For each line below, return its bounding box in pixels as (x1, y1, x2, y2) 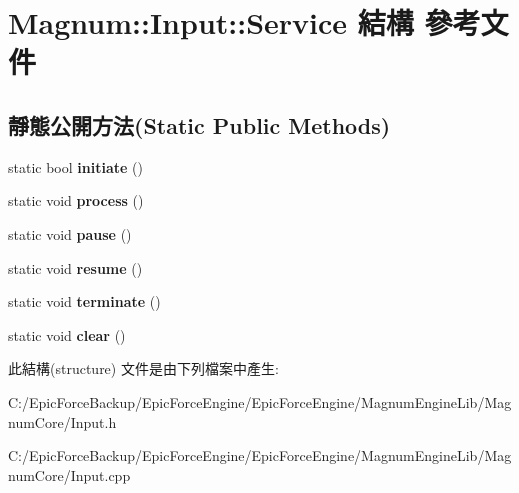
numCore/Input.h (8, 411, 117, 432)
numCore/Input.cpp (8, 464, 131, 485)
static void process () (8, 190, 144, 211)
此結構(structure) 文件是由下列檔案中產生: (8, 358, 279, 379)
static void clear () (8, 324, 126, 345)
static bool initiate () (8, 156, 143, 177)
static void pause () (8, 223, 132, 244)
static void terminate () (8, 291, 161, 312)
